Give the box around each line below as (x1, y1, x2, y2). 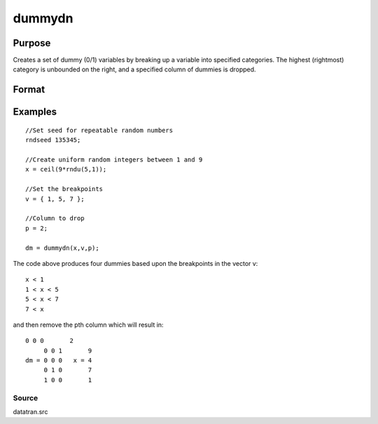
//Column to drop (25, 214, 85, 222)
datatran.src (13, 408, 48, 416)
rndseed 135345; (25, 136, 81, 144)
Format (13, 84, 45, 96)
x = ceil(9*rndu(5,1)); (25, 165, 107, 174)
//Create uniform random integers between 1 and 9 (25, 156, 203, 164)
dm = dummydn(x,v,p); (25, 243, 99, 252)
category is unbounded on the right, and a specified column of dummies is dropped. (13, 65, 256, 73)
